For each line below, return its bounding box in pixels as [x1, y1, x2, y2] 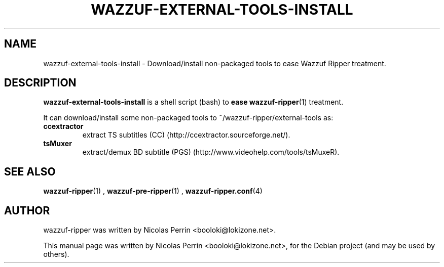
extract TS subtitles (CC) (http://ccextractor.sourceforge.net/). [82, 130, 290, 140]
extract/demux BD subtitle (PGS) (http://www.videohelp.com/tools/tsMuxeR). [82, 148, 340, 157]
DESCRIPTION [4, 76, 77, 90]
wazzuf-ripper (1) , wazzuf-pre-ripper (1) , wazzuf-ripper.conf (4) [43, 187, 263, 196]
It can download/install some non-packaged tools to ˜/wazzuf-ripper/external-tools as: [43, 113, 334, 122]
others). [43, 250, 69, 259]
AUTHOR [4, 204, 50, 217]
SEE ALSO [4, 165, 56, 178]
